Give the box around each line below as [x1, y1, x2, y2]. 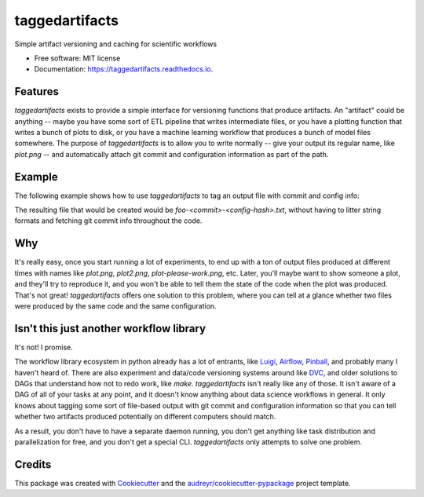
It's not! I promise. [14, 342, 74, 352]
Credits [14, 458, 52, 471]
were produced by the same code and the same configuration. [14, 301, 217, 310]
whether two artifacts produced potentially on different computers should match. [14, 412, 276, 422]
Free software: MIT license [34, 53, 121, 63]
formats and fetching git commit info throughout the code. [14, 216, 203, 225]
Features [14, 85, 59, 98]
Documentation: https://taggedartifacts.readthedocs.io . [34, 64, 214, 74]
